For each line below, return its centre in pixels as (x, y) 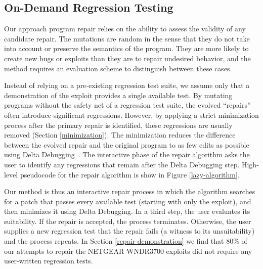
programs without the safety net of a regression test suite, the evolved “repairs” (127, 105)
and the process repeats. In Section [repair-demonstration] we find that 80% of (126, 241)
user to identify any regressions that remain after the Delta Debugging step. (122, 164)
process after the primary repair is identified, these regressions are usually (118, 125)
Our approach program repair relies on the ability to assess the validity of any (125, 29)
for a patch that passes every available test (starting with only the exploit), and (128, 201)
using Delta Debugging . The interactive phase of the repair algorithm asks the (127, 154)
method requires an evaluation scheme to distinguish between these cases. (118, 68)
